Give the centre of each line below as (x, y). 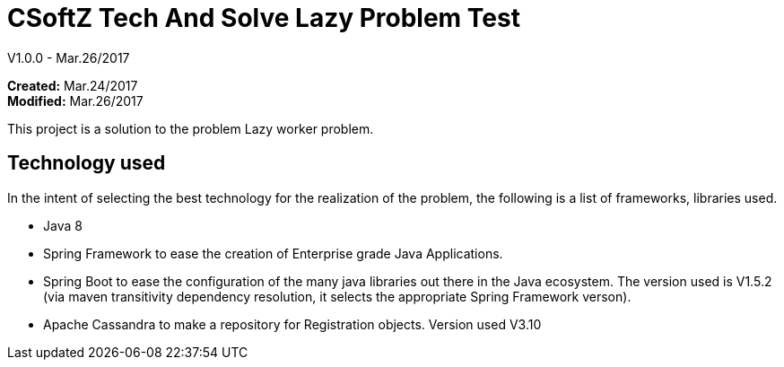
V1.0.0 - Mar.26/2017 (69, 57)
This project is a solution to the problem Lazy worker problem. (191, 128)
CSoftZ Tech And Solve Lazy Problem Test (264, 18)
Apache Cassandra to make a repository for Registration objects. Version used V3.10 (292, 324)
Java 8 (63, 225)
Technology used (87, 163)
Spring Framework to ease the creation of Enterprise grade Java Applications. (273, 253)
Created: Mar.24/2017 (73, 85)
